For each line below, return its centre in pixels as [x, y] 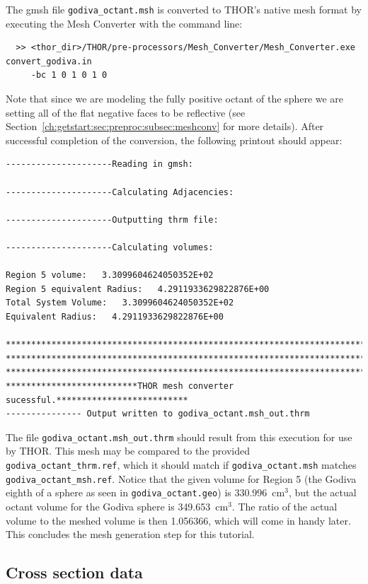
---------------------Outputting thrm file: [112, 220]
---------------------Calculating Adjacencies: [120, 192]
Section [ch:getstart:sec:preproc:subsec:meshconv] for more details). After [165, 126]
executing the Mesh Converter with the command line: [124, 23]
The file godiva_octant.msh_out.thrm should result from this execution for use [179, 437]
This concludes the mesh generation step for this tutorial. [130, 534]
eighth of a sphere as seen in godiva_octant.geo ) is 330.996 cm [145, 492]
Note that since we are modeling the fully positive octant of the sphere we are [175, 99]
